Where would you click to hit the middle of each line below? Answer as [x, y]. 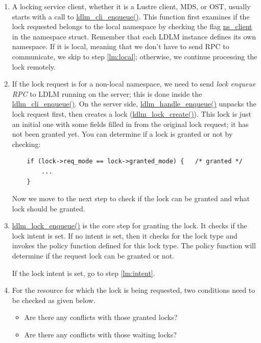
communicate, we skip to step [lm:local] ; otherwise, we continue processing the [135, 56]
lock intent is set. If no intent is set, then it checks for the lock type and [125, 235]
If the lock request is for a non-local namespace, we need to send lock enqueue [134, 84]
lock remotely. [34, 66]
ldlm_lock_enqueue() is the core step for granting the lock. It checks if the [129, 226]
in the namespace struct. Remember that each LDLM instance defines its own [134, 36]
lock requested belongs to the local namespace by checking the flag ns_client [132, 26]
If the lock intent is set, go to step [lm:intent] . [84, 273]
